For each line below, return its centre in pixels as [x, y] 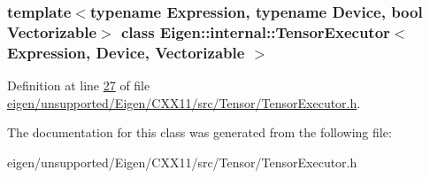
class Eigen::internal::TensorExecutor [256, 31]
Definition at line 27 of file [79, 85]
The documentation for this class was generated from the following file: [200, 132]
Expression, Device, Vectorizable [126, 52]
